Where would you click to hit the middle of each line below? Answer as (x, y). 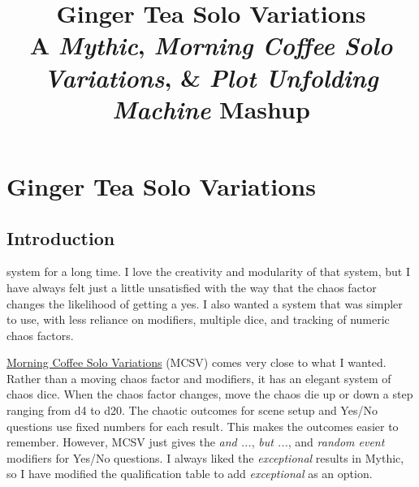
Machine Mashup (211, 109)
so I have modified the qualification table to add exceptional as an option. (190, 474)
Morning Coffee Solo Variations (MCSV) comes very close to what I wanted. (197, 362)
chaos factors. (40, 335)
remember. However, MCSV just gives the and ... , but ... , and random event (196, 442)
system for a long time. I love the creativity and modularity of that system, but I (209, 272)
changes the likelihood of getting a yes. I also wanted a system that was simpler (205, 303)
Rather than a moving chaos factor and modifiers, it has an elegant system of (199, 378)
